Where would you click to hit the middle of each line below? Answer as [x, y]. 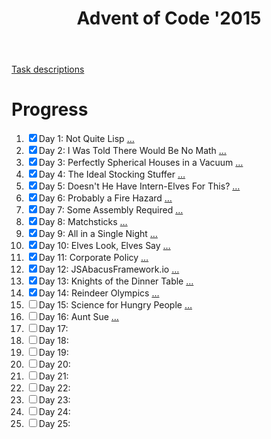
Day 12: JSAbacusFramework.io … [109, 269]
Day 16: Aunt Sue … [78, 317]
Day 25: [54, 424]
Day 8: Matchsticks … [83, 222]
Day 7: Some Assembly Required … [111, 210]
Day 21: [53, 376]
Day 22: [54, 388]
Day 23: [54, 400]
